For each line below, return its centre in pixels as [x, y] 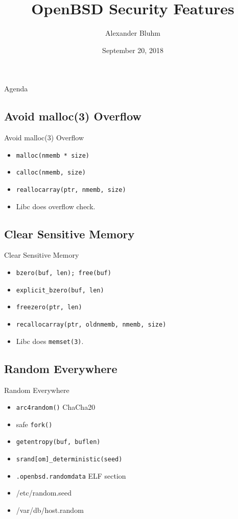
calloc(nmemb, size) [51, 173]
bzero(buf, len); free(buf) [64, 273]
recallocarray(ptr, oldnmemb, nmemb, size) [91, 325]
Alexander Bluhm [133, 33]
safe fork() [34, 424]
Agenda [16, 89]
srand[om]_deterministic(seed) [69, 460]
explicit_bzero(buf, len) [60, 290]
